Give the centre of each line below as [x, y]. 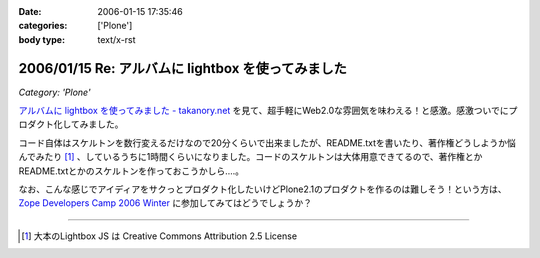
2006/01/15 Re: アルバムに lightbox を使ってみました [182, 68]
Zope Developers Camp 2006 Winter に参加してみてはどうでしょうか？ [165, 203]
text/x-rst [116, 39]
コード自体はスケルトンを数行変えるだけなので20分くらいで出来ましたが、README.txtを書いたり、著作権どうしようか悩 [267, 142]
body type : [41, 39]
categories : [43, 26]
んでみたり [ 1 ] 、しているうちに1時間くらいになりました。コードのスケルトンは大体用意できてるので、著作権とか [250, 157]
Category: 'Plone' [54, 92]
